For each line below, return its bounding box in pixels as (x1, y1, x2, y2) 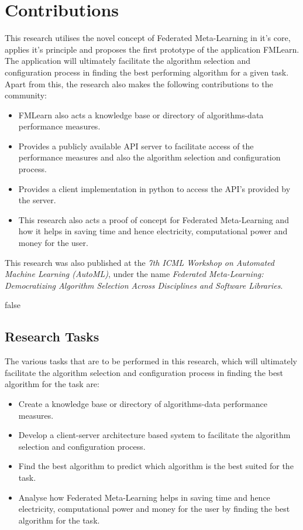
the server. (18, 194, 56, 206)
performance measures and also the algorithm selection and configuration (18, 151, 281, 163)
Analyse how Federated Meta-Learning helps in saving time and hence (18, 491, 270, 503)
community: (5, 89, 47, 101)
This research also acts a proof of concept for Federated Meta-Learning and (18, 213, 289, 225)
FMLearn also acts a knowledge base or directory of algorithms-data (18, 108, 264, 121)
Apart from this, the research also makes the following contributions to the (5, 77, 273, 90)
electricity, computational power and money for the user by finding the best (18, 502, 290, 515)
